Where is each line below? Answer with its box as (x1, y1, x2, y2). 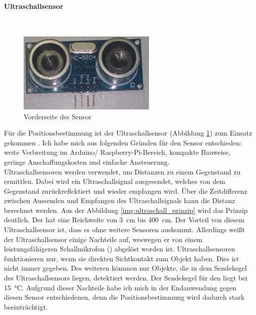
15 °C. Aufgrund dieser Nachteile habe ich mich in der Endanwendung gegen (4, 282, 237, 292)
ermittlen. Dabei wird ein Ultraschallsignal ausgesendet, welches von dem (4, 176, 225, 186)
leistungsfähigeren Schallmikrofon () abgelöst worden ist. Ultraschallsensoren (4, 244, 235, 254)
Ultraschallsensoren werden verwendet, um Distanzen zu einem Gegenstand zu (4, 166, 241, 176)
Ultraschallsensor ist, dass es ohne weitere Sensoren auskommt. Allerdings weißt (4, 224, 245, 235)
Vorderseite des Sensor (24, 111, 92, 121)
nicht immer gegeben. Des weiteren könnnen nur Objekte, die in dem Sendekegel (4, 263, 247, 273)
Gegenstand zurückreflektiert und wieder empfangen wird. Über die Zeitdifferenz (4, 185, 248, 196)
